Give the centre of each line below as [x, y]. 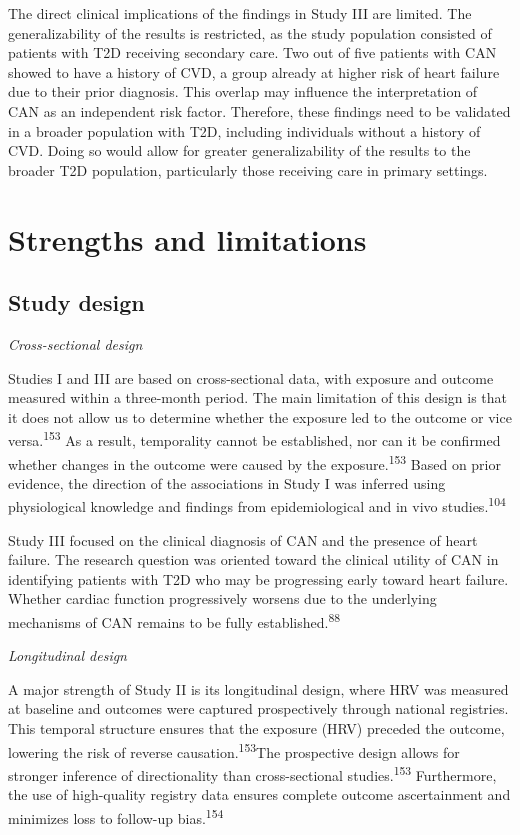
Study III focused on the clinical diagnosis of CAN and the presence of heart [243, 539]
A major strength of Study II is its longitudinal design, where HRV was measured [258, 688]
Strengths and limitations [187, 238]
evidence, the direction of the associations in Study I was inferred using [227, 482]
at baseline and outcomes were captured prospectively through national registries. [258, 708]
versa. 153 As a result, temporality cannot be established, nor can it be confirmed [254, 438]
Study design [76, 302]
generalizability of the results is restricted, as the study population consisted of [250, 32]
